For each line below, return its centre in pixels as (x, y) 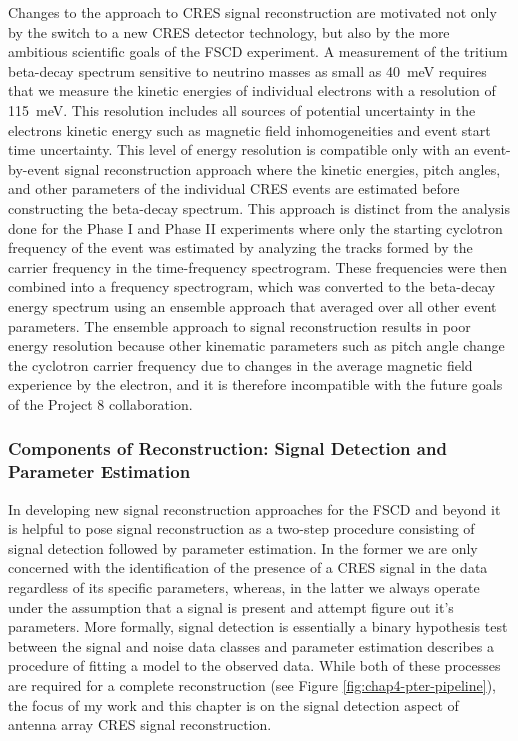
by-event (34, 168)
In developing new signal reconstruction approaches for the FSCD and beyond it (254, 508)
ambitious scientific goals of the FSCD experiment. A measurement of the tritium (258, 51)
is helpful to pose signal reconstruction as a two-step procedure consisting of (241, 528)
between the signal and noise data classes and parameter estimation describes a (251, 645)
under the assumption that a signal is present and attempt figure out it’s (231, 606)
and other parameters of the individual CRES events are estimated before (234, 188)
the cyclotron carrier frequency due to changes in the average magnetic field (240, 364)
